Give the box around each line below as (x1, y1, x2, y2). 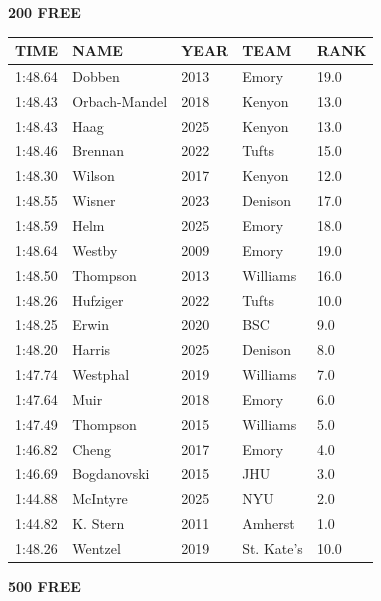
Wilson (72, 165, 115, 186)
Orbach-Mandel (72, 90, 168, 111)
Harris (72, 339, 111, 360)
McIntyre (72, 488, 128, 509)
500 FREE (8, 576, 81, 597)
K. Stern (72, 513, 125, 534)
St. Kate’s (242, 537, 303, 558)
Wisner (72, 190, 116, 211)
